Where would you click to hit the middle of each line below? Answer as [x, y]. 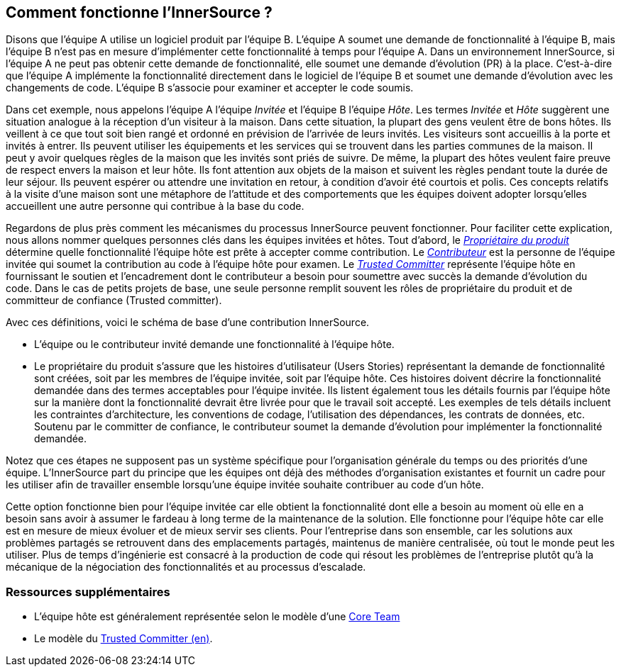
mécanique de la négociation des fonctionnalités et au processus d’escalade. [186, 567]
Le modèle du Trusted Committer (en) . [123, 639]
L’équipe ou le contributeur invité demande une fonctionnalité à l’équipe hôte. [214, 345]
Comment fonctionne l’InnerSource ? [139, 12]
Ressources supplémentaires [88, 592]
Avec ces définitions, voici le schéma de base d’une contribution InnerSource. [188, 323]
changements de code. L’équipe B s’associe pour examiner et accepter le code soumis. [210, 88]
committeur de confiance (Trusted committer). [114, 301]
